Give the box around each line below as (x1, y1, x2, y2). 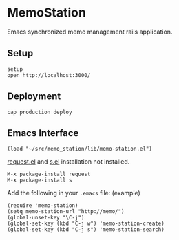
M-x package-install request (7, 171, 91, 178)
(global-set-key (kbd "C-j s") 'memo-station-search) (7, 226, 165, 233)
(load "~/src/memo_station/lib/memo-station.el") (7, 146, 153, 153)
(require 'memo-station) (7, 202, 78, 209)
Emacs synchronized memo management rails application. (7, 28, 173, 36)
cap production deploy (7, 109, 72, 116)
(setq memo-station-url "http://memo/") (7, 208, 125, 215)
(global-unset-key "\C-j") (7, 215, 85, 221)
